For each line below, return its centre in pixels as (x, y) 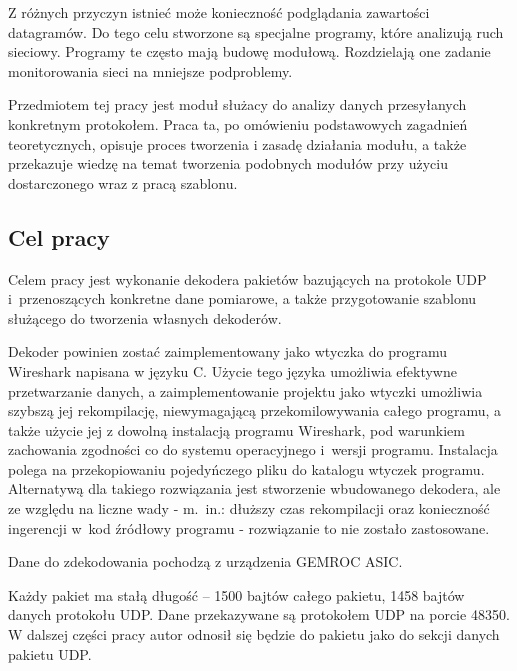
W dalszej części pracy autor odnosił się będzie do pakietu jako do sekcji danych (254, 634)
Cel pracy (59, 236)
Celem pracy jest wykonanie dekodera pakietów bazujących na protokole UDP (247, 278)
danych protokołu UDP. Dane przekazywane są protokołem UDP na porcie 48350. (259, 614)
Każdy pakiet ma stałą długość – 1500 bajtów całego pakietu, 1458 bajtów (236, 594)
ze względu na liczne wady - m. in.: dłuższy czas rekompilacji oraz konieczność (249, 508)
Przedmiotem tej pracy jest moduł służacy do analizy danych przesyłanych (237, 104)
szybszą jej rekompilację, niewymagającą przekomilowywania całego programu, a (255, 410)
